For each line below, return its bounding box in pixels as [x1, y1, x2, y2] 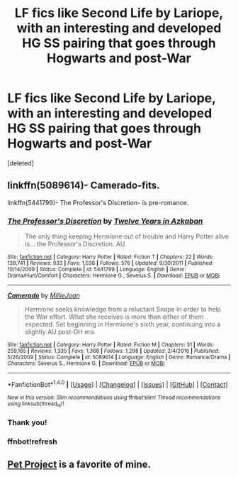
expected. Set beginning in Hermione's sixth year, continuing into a [24, 320, 221, 329]
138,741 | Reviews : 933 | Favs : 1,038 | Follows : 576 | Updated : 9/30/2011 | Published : [7, 260, 214, 267]
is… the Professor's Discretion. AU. [24, 240, 127, 248]
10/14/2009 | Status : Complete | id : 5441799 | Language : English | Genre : [7, 266, 186, 273]
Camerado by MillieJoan [7, 291, 80, 300]
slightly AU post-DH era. [24, 328, 96, 336]
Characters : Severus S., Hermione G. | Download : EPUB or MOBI [7, 360, 165, 367]
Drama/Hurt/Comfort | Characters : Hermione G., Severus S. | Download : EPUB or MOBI [7, 272, 220, 280]
